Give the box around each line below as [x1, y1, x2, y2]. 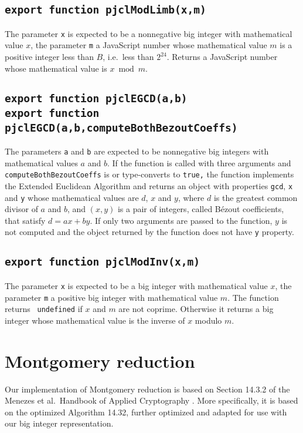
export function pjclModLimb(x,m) [5, 4, 206, 16]
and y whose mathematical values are [5, 191, 139, 203]
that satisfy [5, 214, 46, 226]
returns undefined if [5, 303, 83, 315]
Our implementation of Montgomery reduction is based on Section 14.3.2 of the [5, 382, 290, 395]
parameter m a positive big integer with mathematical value [5, 291, 218, 303]
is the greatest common [213, 191, 298, 203]
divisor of [5, 203, 38, 215]
